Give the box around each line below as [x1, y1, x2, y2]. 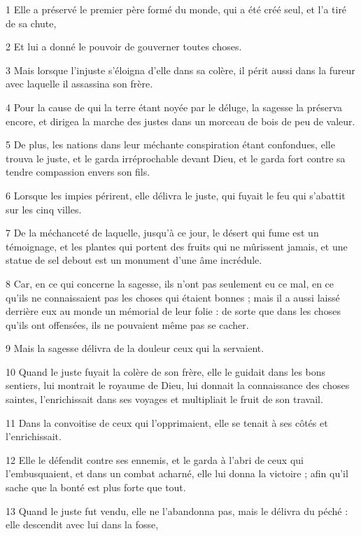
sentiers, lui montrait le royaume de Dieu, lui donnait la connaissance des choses [6, 378, 350, 393]
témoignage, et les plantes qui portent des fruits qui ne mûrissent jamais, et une [6, 239, 348, 253]
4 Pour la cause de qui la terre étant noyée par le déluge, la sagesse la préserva [6, 99, 343, 114]
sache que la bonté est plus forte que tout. [6, 480, 186, 495]
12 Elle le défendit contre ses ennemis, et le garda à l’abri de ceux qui [6, 452, 304, 467]
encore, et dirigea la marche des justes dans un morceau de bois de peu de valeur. [6, 113, 355, 128]
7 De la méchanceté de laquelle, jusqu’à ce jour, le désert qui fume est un [6, 225, 319, 240]
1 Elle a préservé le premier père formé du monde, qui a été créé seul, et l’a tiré [6, 2, 347, 16]
